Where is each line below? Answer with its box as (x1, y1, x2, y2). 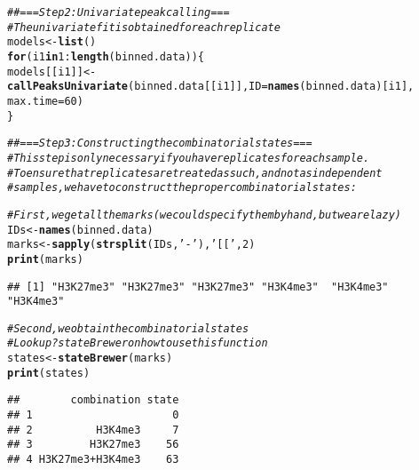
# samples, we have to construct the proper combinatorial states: (7, 181, 357, 195)
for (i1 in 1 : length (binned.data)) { (7, 50, 204, 63)
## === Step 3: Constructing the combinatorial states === (7, 137, 312, 150)
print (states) (7, 366, 91, 379)
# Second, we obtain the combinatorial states (7, 322, 249, 335)
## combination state (7, 394, 179, 407)
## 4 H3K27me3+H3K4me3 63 (7, 453, 179, 466)
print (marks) (7, 252, 83, 266)
